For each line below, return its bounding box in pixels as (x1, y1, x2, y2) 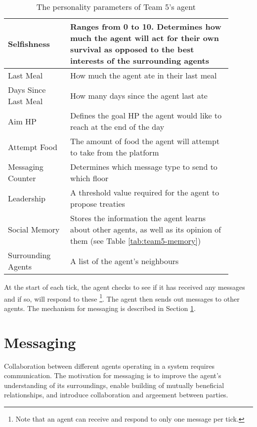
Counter (8, 172, 36, 184)
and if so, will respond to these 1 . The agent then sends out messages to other (4, 292, 240, 304)
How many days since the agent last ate (70, 89, 208, 101)
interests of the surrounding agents (70, 55, 209, 66)
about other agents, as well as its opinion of (70, 224, 221, 235)
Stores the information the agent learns (70, 212, 206, 224)
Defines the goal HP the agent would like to (70, 110, 222, 121)
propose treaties (70, 198, 125, 209)
